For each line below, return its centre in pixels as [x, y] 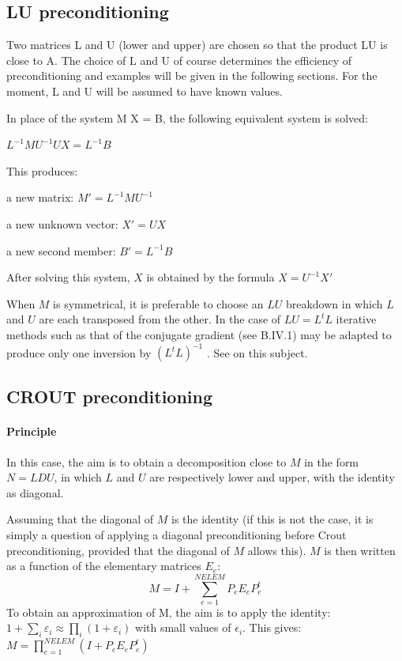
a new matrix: [40, 197]
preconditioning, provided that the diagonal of [118, 550]
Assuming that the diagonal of [80, 519]
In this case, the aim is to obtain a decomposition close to [147, 461]
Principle [32, 431]
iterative [356, 319]
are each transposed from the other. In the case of [160, 319]
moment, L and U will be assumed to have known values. [145, 91]
